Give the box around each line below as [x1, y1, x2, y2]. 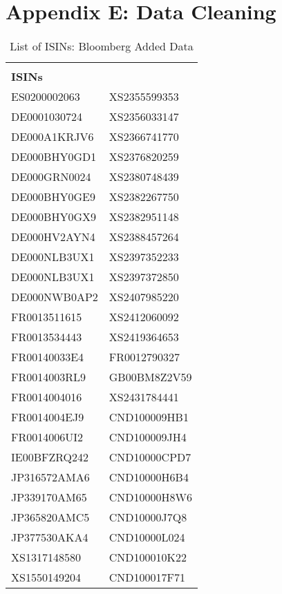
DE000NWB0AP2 [11, 289, 98, 305]
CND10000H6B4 [109, 469, 189, 486]
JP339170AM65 [11, 489, 87, 506]
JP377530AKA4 [11, 529, 88, 546]
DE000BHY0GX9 [11, 209, 97, 225]
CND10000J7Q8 [109, 509, 187, 526]
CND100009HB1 [109, 409, 189, 425]
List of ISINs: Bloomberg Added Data [10, 38, 194, 55]
